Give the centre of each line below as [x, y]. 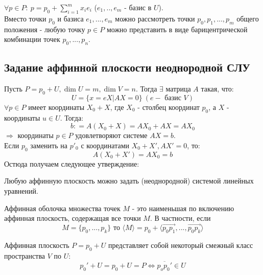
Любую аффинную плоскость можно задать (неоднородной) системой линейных [129, 181]
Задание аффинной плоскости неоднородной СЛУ [127, 67]
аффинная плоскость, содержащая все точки [73, 218]
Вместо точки [25, 18]
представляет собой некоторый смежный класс [181, 245]
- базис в [138, 7]
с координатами [105, 145]
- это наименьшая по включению [183, 208]
